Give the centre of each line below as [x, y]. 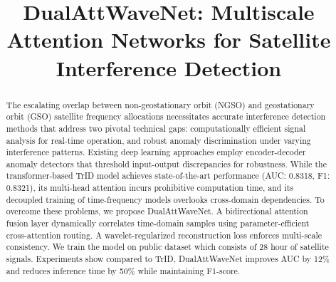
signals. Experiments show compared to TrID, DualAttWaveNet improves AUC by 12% [168, 259]
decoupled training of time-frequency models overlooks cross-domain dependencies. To [165, 199]
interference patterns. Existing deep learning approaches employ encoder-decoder [156, 152]
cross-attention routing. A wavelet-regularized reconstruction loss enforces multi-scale [164, 235]
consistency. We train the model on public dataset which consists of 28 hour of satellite [167, 247]
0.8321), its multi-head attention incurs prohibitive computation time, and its [150, 188]
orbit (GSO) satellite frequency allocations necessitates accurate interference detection [166, 116]
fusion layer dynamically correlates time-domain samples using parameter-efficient [158, 223]
